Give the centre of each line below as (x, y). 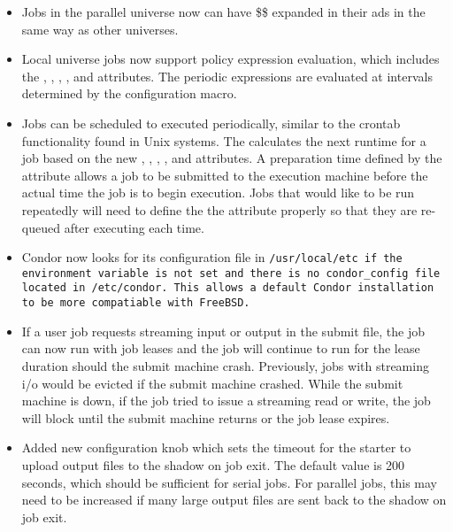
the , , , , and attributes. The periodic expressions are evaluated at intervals (227, 76)
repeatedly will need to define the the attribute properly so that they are (219, 209)
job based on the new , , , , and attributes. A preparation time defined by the (232, 158)
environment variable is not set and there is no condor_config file (231, 273)
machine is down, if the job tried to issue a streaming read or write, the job (226, 401)
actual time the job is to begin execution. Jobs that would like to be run (218, 193)
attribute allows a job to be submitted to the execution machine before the (225, 175)
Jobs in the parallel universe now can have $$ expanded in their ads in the (223, 12)
